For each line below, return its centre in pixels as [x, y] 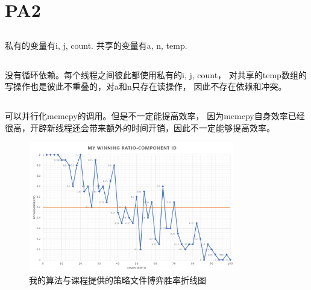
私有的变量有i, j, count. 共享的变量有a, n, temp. [96, 45]
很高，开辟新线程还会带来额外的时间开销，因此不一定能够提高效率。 [140, 127]
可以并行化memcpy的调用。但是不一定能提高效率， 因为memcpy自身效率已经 [155, 116]
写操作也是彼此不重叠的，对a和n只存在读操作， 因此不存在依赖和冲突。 [146, 86]
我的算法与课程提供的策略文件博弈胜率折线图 [118, 279]
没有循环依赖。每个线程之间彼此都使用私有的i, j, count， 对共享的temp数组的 [156, 74]
